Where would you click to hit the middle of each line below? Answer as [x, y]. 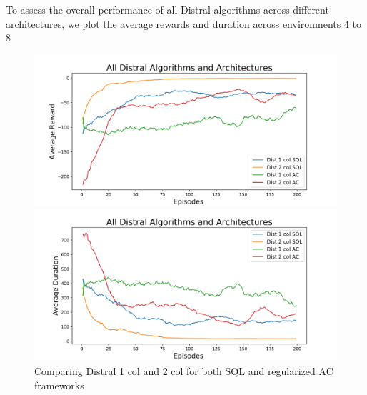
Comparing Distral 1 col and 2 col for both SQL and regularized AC [184, 370]
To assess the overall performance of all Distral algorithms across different [167, 9]
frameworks [59, 385]
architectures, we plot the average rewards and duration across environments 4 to [184, 23]
